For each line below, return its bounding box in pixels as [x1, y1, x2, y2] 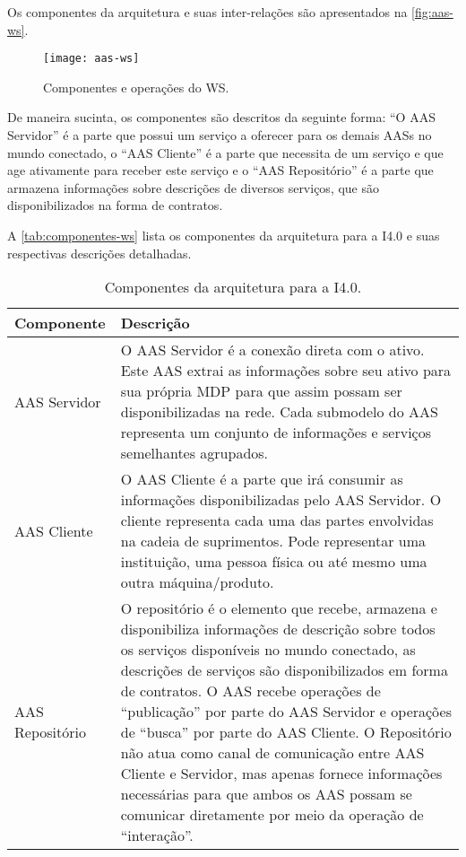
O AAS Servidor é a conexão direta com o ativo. [120, 339, 425, 361]
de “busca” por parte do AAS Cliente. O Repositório [120, 721, 452, 743]
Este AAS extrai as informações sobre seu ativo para [120, 360, 452, 381]
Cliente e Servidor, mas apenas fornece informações [120, 763, 443, 784]
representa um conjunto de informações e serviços [120, 422, 432, 443]
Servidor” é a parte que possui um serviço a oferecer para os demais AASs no [7, 126, 432, 144]
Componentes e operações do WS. [43, 77, 229, 96]
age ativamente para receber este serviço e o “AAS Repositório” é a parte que [7, 161, 434, 179]
